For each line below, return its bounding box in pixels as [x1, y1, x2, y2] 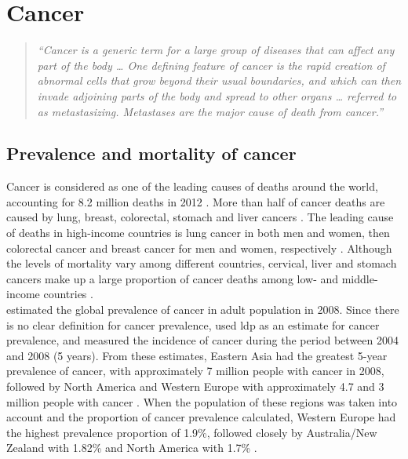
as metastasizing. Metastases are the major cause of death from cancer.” [37, 103, 384, 119]
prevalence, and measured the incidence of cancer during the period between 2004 [6, 332, 399, 348]
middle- [341, 270, 378, 286]
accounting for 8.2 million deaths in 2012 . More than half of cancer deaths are [6, 193, 385, 209]
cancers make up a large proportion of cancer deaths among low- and [6, 270, 339, 286]
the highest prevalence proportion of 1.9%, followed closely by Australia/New [6, 424, 377, 440]
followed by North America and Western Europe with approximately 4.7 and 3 [6, 378, 384, 395]
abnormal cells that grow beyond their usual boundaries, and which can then [37, 72, 402, 89]
